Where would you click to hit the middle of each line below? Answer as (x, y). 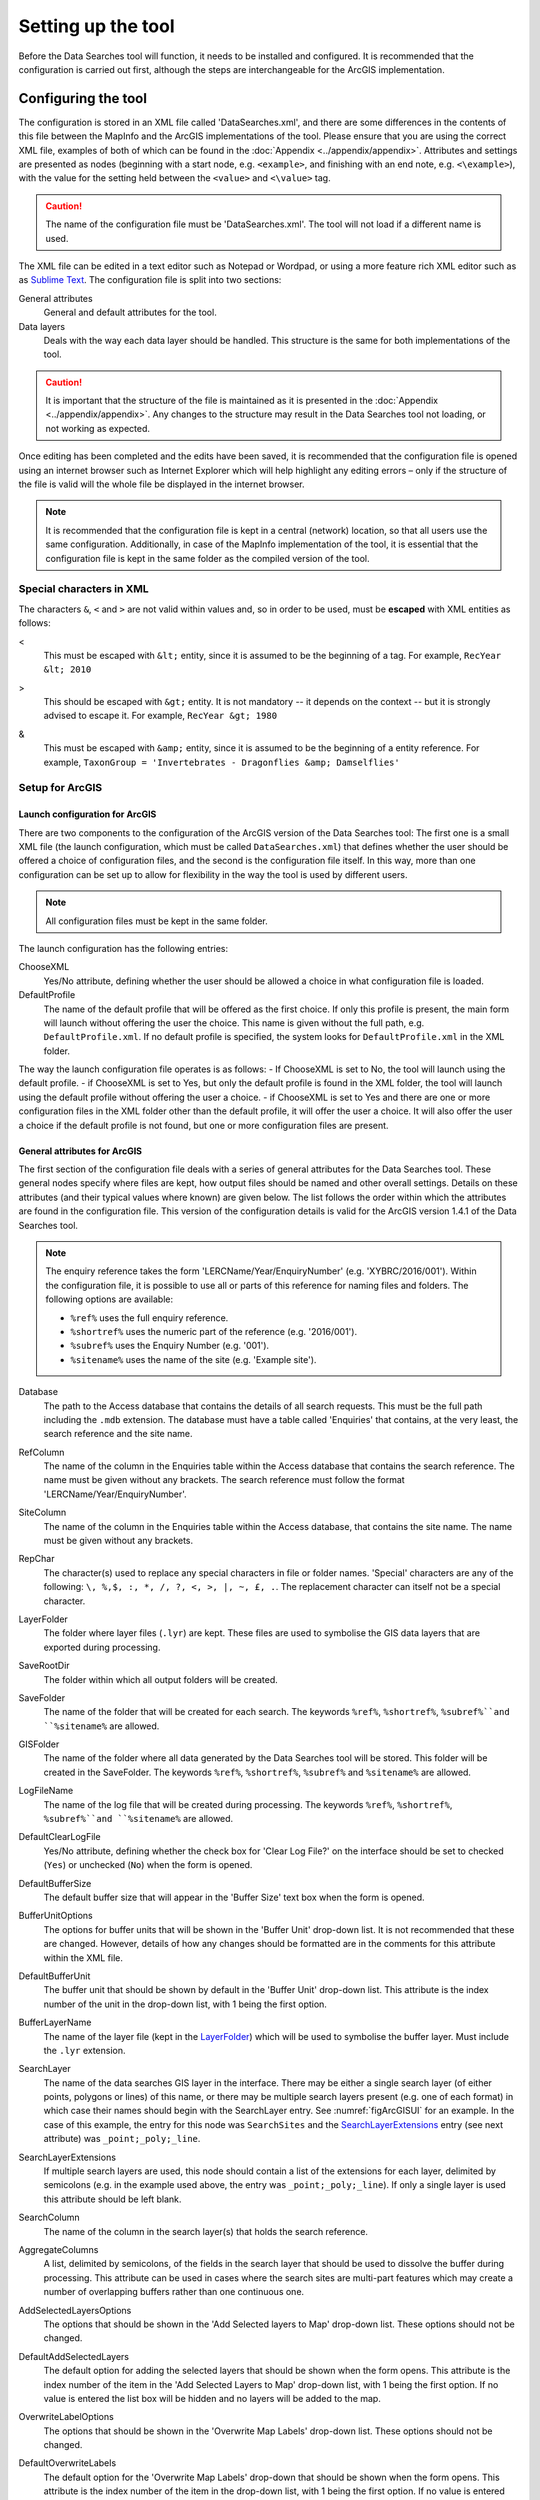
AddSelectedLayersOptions (75, 2310)
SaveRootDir (44, 1666)
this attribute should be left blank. (112, 2199)
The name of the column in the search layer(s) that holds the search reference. (206, 2231)
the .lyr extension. (84, 2050)
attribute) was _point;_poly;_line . (122, 2139)
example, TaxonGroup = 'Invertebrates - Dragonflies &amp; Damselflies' (221, 762)
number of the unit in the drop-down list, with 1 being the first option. (185, 2004)
